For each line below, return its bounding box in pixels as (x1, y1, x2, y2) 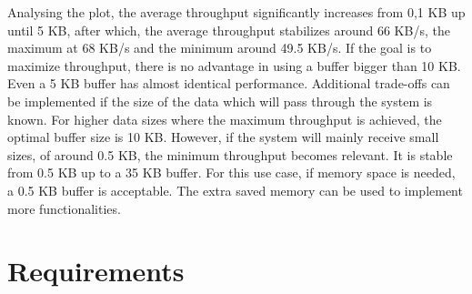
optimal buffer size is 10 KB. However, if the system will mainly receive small (7, 127, 439, 147)
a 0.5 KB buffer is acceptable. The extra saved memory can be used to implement (7, 180, 463, 199)
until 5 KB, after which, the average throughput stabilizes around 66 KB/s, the (7, 20, 450, 39)
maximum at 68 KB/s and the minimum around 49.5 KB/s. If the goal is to (7, 38, 432, 57)
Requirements (7, 252, 185, 289)
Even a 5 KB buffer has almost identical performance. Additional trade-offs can (7, 74, 450, 93)
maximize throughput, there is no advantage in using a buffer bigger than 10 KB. (7, 56, 461, 75)
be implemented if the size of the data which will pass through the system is (7, 91, 433, 110)
